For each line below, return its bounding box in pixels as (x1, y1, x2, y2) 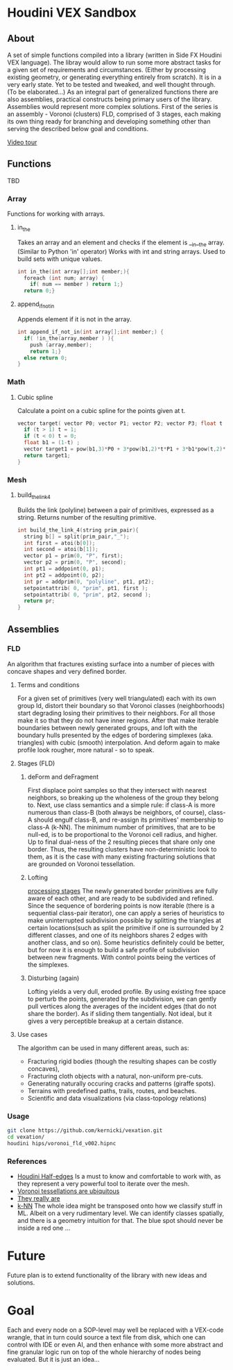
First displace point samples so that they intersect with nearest (27, 786, 207, 794)
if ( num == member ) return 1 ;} (30, 281, 123, 288)
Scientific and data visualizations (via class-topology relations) (27, 1094, 207, 1102)
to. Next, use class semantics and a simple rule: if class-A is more (27, 800, 216, 809)
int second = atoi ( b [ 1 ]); (24, 546, 99, 553)
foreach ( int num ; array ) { (24, 274, 105, 282)
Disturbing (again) (27, 974, 80, 982)
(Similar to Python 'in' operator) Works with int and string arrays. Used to (17, 247, 225, 255)
